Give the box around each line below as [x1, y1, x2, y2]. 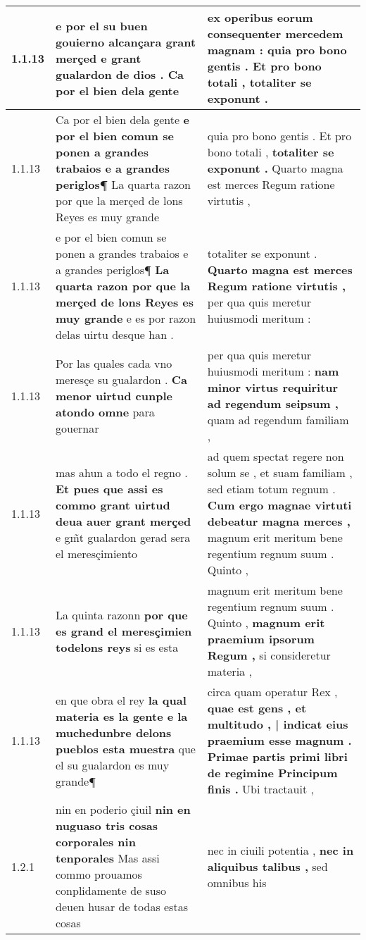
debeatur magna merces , [207, 513, 351, 529]
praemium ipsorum [207, 631, 315, 647]
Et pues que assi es [56, 481, 163, 497]
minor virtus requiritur [207, 379, 339, 395]
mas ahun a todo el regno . [56, 464, 188, 481]
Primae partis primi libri [207, 748, 348, 765]
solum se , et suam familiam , [207, 464, 353, 481]
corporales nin [56, 834, 136, 850]
